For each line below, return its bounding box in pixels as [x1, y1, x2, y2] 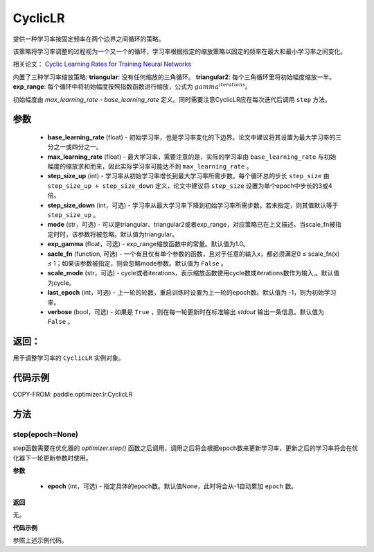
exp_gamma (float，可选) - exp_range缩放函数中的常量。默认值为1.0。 [47, 240, 249, 248]
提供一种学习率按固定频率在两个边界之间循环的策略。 [12, 35, 165, 43]
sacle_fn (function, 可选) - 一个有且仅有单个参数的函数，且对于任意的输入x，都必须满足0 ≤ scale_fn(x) [47, 250, 340, 258]
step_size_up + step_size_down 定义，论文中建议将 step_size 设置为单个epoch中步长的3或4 [47, 181, 332, 190]
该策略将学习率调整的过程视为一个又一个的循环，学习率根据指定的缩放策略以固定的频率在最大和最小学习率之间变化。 [12, 47, 346, 55]
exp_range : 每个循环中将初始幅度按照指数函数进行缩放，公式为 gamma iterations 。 [12, 82, 252, 91]
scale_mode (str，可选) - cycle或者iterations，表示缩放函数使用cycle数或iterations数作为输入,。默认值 [47, 269, 339, 277]
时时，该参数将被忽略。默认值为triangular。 [53, 230, 178, 239]
